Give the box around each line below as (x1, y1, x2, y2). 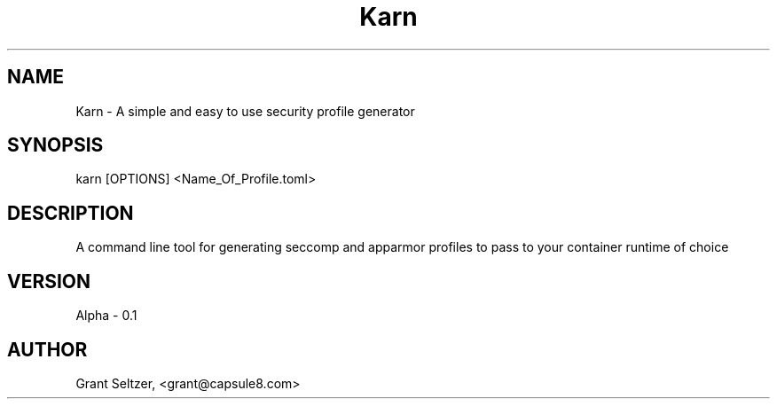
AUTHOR (7, 338, 88, 361)
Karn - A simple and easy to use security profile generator (75, 103, 415, 119)
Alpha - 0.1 (75, 308, 137, 324)
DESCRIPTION (7, 201, 134, 224)
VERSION (7, 269, 91, 293)
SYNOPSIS (7, 134, 104, 157)
